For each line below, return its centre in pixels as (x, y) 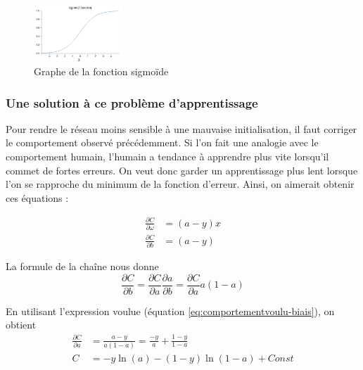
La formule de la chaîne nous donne (82, 266)
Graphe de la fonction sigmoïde (101, 71)
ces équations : (37, 197)
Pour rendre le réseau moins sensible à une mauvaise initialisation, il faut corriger (181, 128)
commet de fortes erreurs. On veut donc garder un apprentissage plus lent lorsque (182, 170)
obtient (21, 325)
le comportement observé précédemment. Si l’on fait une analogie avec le (162, 142)
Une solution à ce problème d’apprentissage (132, 102)
